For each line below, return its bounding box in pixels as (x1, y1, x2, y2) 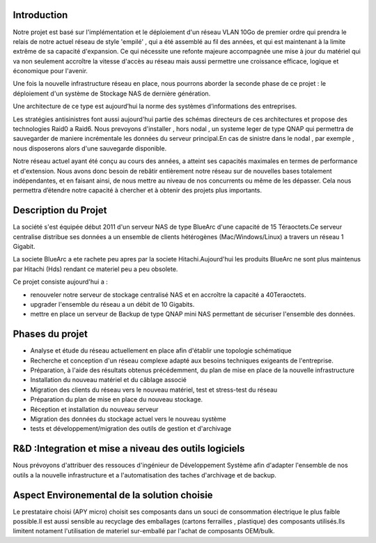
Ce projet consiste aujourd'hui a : (13, 277, 108, 286)
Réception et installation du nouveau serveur (30, 405, 159, 413)
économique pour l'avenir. (13, 67, 88, 75)
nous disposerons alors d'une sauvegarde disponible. (13, 144, 167, 153)
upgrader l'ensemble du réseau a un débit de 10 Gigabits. (30, 300, 195, 309)
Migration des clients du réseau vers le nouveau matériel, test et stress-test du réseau (30, 385, 278, 394)
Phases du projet (13, 328, 88, 340)
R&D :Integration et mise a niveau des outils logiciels (13, 443, 245, 454)
